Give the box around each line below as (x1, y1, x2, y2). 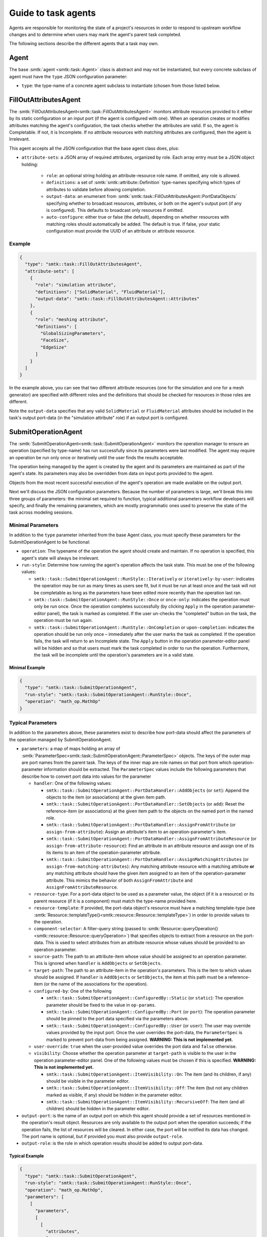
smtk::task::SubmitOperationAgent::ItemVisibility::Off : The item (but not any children (46, 1085, 248, 1091)
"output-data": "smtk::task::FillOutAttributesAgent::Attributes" (35, 296, 200, 302)
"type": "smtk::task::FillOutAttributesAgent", (25, 261, 142, 267)
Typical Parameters (9, 719, 57, 726)
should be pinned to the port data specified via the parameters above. (46, 1016, 189, 1022)
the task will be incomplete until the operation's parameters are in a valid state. (34, 652, 195, 658)
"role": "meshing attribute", (35, 317, 109, 323)
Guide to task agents (9, 7, 96, 18)
